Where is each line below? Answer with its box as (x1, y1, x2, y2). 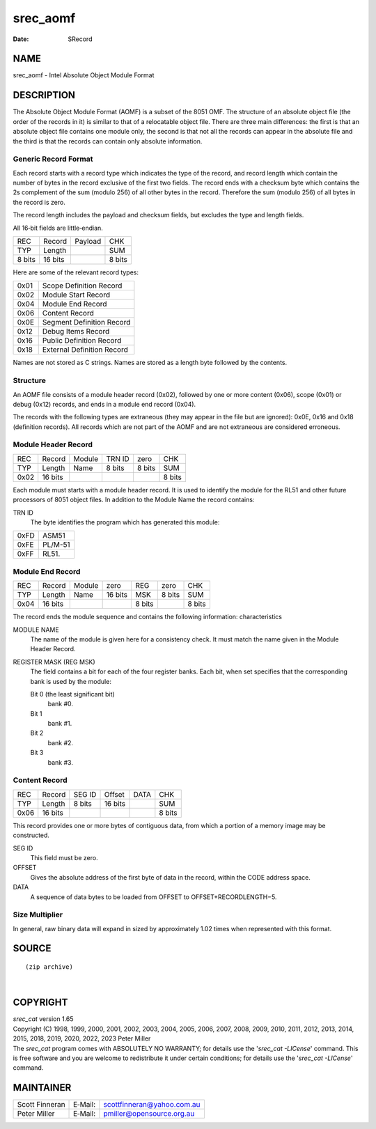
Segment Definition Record (42, 318, 131, 327)
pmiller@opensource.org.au (103, 1109, 195, 1119)
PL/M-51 (42, 540, 70, 550)
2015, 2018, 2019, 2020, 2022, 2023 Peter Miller (13, 1034, 151, 1043)
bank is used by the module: (30, 677, 111, 685)
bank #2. (47, 738, 73, 747)
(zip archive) (25, 963, 73, 971)
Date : (13, 35, 29, 43)
